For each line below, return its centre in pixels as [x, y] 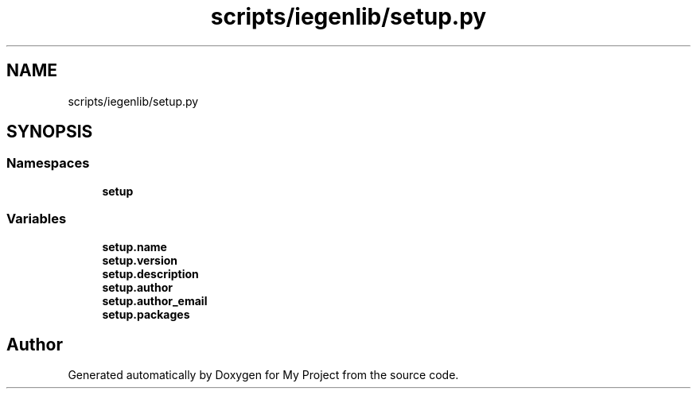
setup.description [150, 273]
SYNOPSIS [50, 132]
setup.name [134, 246]
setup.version [140, 260]
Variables [37, 219]
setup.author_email [155, 300]
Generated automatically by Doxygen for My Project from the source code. [263, 375]
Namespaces [48, 163]
